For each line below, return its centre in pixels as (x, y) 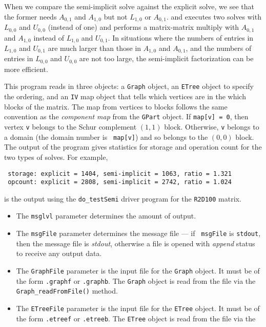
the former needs (30, 16)
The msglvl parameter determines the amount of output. (106, 216)
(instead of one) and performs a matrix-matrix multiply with (144, 27)
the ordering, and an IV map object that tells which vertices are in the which (125, 96)
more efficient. (26, 69)
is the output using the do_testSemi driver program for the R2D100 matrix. (123, 198)
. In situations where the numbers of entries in (181, 37)
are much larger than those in (95, 48)
